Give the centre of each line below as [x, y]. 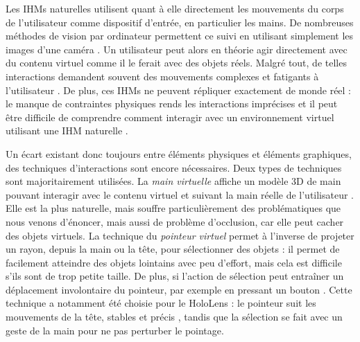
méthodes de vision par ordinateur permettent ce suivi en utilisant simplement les [180, 36]
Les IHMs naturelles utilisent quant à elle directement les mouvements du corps [175, 8]
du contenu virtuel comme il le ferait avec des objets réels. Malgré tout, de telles [176, 63]
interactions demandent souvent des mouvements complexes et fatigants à [162, 76]
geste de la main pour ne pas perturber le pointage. [115, 330]
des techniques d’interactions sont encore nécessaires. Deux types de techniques [174, 167]
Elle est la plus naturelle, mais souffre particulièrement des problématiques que [173, 208]
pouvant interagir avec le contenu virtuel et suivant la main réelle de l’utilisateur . [180, 194]
